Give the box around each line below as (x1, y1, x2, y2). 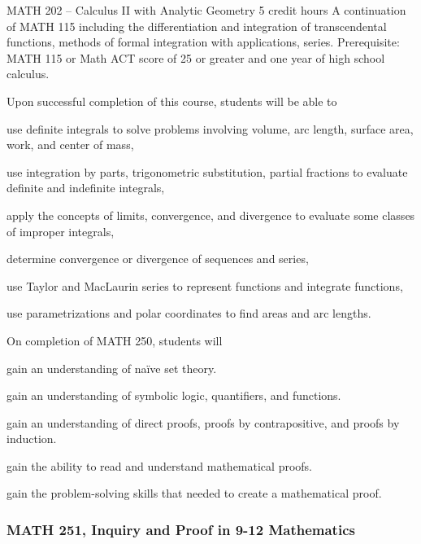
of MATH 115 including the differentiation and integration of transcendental (7, 17, 387, 34)
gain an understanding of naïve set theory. (7, 359, 217, 376)
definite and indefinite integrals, (7, 179, 165, 196)
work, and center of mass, (7, 136, 134, 153)
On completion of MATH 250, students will (7, 331, 223, 349)
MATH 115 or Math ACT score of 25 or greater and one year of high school (7, 49, 385, 66)
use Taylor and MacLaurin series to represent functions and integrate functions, (7, 277, 403, 294)
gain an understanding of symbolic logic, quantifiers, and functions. (7, 387, 341, 404)
